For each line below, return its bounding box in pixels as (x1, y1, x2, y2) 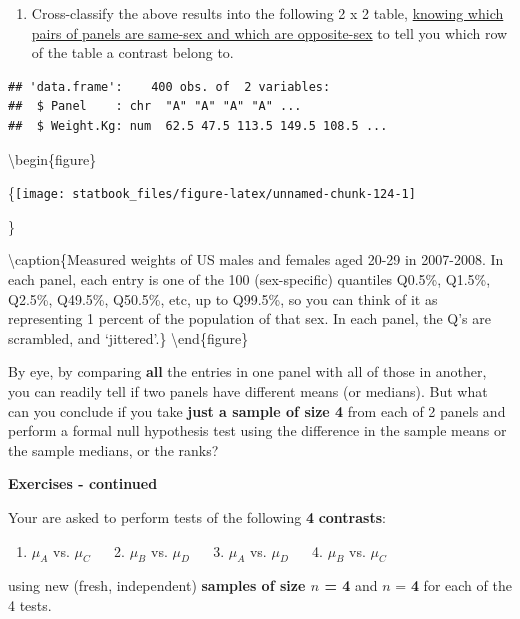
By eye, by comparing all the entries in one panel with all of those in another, (8, 361, 487, 382)
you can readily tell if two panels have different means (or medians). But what (8, 380, 488, 401)
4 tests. (8, 594, 52, 615)
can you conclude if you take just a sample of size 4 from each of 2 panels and (8, 400, 506, 421)
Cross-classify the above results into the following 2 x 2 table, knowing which (31, 3, 504, 23)
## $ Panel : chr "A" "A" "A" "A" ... (8, 99, 302, 114)
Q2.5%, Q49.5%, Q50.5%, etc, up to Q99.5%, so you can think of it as (8, 288, 438, 309)
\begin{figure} (8, 148, 97, 169)
